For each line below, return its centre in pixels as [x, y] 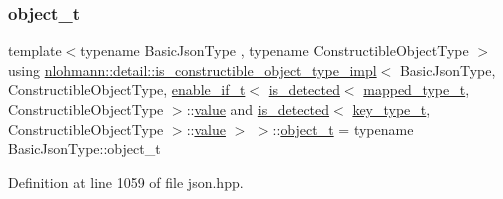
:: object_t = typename [343, 128]
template [35, 50]
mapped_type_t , [416, 89]
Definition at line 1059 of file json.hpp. [126, 181]
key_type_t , [391, 109]
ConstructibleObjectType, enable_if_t [127, 89]
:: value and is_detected [258, 109]
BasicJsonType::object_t [84, 148]
